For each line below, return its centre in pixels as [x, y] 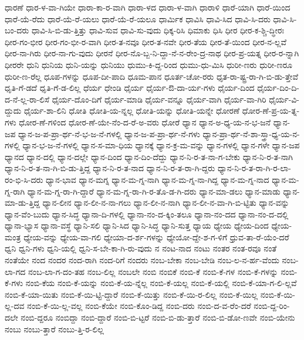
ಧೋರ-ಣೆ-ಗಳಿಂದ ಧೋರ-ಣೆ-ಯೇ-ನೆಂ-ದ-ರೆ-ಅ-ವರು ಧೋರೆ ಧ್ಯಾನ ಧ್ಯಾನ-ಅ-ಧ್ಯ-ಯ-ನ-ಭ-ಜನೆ [145, 122]
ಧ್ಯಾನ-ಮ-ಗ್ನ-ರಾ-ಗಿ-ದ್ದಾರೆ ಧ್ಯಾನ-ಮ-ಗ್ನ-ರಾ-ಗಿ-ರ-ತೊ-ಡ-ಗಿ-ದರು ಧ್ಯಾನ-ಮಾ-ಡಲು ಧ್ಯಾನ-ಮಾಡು [154, 191]
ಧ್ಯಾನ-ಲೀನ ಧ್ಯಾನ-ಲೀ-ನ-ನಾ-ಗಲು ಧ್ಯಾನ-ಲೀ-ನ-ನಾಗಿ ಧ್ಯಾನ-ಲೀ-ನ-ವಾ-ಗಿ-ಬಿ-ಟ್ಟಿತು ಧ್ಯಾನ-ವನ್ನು [166, 203]
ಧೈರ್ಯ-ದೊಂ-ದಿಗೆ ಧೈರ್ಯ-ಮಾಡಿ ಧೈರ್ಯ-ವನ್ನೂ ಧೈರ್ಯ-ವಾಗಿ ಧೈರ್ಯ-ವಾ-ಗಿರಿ [159, 99]
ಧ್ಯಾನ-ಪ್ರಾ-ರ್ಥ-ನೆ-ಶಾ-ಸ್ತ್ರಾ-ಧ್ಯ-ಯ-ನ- [251, 133]
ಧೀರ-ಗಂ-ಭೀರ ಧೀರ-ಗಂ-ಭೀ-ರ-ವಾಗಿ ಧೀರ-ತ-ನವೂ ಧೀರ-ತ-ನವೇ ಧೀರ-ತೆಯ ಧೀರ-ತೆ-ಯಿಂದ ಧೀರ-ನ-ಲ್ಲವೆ [146, 41]
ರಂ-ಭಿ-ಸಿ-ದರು [24, 179]
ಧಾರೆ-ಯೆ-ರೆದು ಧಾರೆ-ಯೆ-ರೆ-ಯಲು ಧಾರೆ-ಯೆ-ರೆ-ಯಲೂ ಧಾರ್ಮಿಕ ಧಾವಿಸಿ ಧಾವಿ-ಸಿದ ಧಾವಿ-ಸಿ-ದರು [138, 18]
